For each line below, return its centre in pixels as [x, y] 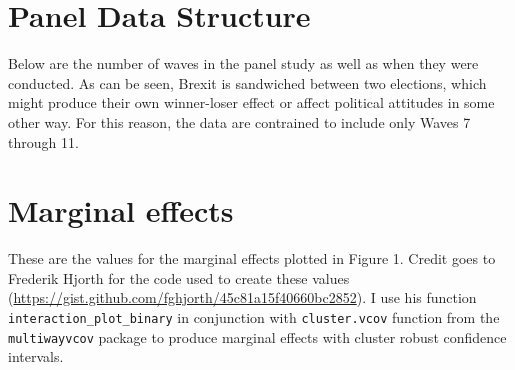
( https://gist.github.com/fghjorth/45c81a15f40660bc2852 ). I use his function [242, 297]
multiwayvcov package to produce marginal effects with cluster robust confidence [257, 336]
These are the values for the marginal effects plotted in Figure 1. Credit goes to [252, 258]
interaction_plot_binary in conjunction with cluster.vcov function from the [254, 317]
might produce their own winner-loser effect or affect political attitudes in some [251, 102]
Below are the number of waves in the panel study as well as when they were [243, 63]
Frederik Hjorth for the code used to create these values [179, 277]
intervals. [36, 356]
